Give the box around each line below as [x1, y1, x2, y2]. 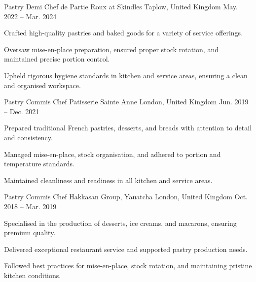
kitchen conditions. [4, 270, 61, 280]
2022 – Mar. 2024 [4, 11, 57, 21]
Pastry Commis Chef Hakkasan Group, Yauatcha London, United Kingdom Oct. [4, 191, 248, 202]
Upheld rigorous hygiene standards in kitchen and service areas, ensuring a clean [4, 70, 248, 80]
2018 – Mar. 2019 [4, 201, 57, 211]
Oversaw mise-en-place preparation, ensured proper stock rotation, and [4, 44, 219, 54]
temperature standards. [4, 158, 75, 169]
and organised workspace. [4, 80, 81, 90]
